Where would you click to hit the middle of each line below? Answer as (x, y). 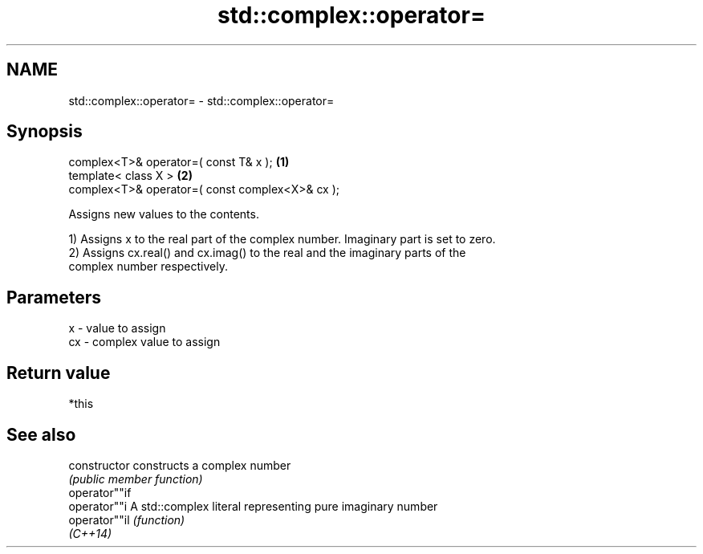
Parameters (54, 297)
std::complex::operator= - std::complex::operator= (201, 100)
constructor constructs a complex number (180, 465)
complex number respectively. (148, 267)
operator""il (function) (127, 519)
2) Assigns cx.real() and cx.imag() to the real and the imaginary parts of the (267, 253)
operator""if (100, 492)
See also (41, 434)
